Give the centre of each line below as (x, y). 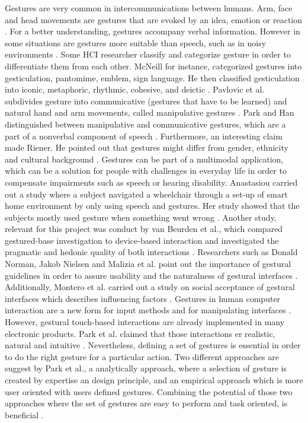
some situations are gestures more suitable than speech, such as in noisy (136, 42)
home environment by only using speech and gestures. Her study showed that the (152, 206)
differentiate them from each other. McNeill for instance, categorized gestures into (153, 66)
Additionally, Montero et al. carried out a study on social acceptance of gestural (150, 287)
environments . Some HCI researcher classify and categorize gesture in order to (148, 54)
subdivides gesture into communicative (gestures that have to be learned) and (146, 101)
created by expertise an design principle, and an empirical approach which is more (154, 380)
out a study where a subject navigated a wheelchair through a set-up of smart (146, 194)
